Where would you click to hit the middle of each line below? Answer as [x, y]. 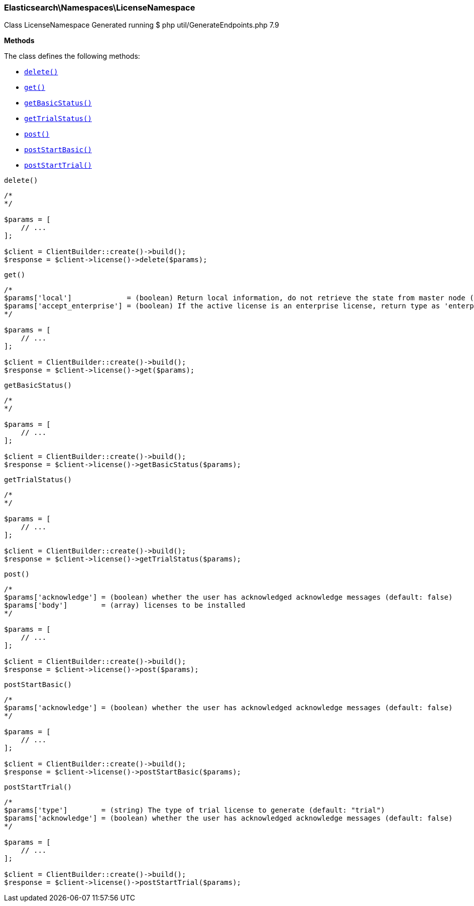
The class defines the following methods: [72, 56]
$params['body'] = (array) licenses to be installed [125, 605]
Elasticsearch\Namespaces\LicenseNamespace [100, 8]
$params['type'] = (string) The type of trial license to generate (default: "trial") [195, 810]
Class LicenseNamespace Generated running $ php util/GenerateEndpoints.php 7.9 [142, 25]
